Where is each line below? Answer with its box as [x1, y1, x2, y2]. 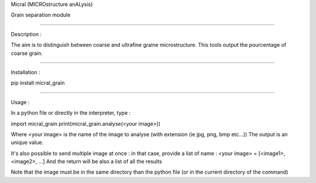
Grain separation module [11, 12, 71, 19]
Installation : [11, 68, 40, 75]
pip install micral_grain [11, 80, 65, 87]
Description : [11, 30, 42, 37]
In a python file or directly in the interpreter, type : [11, 109, 131, 116]
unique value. [11, 139, 44, 146]
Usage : [11, 98, 30, 105]
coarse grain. [11, 50, 43, 57]
